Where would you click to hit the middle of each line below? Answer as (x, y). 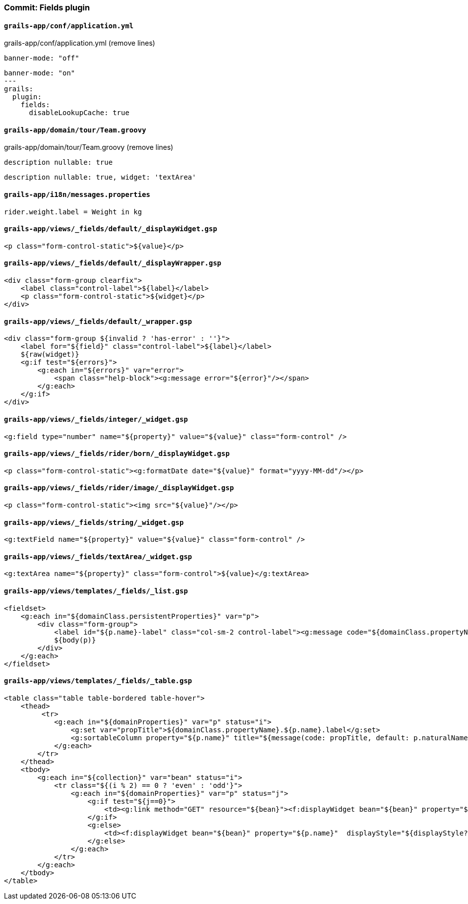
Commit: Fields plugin (47, 7)
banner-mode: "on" (40, 73)
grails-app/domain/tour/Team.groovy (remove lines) (89, 147)
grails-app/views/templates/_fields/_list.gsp (96, 591)
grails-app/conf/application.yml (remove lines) (80, 43)
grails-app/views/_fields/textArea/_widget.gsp (98, 556)
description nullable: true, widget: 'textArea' (100, 177)
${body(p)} (75, 640)
